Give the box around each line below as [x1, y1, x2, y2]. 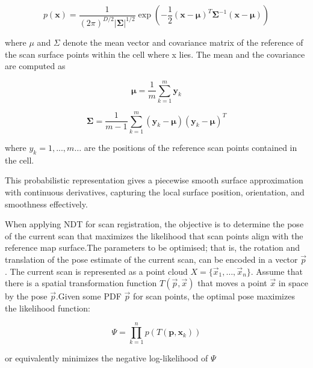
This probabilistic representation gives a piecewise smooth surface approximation [5, 174, 303, 186]
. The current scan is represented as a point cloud [5, 265, 188, 277]
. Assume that [250, 265, 303, 277]
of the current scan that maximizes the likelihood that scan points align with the [5, 229, 303, 242]
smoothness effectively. [5, 197, 88, 210]
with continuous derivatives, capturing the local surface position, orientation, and [5, 185, 305, 198]
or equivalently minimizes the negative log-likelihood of [5, 352, 208, 364]
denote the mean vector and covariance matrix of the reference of [63, 35, 303, 48]
